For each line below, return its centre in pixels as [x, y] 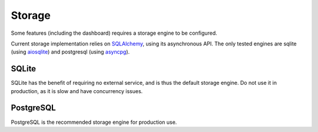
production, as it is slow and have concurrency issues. [77, 91]
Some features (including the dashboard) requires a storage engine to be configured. [114, 33]
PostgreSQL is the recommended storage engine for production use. [94, 122]
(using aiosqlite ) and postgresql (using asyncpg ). [70, 52]
